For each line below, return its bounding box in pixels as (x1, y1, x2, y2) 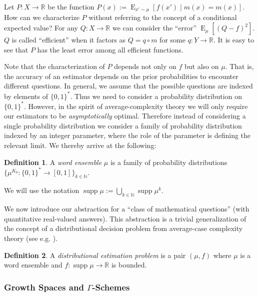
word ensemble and (4, 259, 62, 270)
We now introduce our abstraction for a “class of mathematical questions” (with (4, 203, 249, 214)
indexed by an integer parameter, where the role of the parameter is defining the (4, 130, 251, 140)
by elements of (4, 90, 48, 101)
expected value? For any (4, 22, 78, 33)
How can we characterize (4, 12, 79, 22)
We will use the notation (4, 185, 79, 195)
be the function (47, 1, 94, 11)
